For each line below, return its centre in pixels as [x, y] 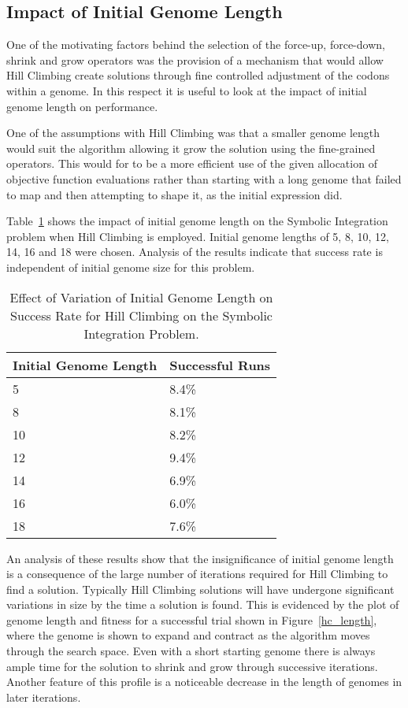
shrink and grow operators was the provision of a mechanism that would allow [195, 59]
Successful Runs [220, 365]
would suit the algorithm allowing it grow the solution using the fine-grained [191, 148]
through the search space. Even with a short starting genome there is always [191, 651]
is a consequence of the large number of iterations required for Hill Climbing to [197, 574]
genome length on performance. [82, 106]
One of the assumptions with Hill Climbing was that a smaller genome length [193, 133]
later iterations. [44, 697]
